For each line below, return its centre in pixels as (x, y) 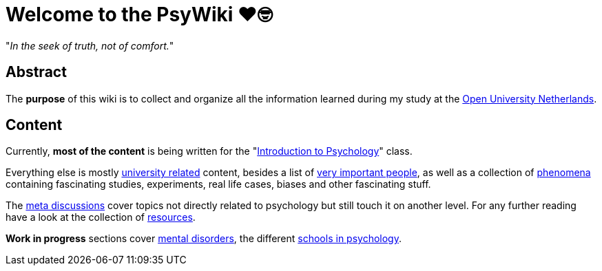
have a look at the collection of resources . (101, 217)
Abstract (36, 72)
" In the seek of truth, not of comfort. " (90, 45)
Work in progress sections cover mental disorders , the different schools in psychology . (204, 239)
